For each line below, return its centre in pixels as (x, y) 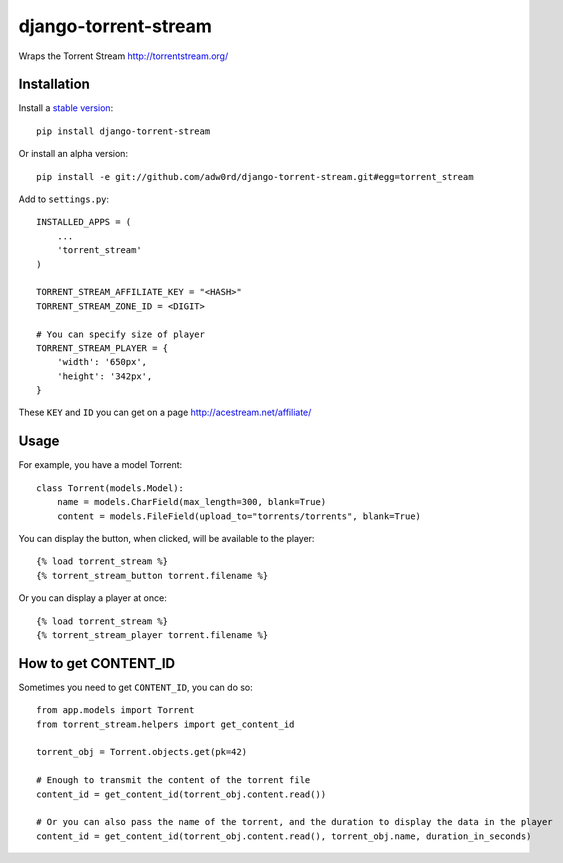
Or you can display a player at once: (92, 598)
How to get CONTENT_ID (96, 663)
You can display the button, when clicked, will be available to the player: (166, 538)
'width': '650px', (102, 362)
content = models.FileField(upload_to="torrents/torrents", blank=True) (239, 516)
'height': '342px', (104, 376)
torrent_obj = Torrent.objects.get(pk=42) (142, 752)
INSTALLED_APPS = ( (84, 222)
